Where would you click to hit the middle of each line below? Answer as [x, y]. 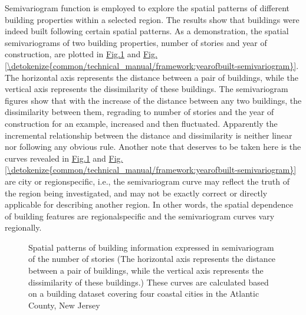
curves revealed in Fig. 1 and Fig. [64, 158]
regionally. [23, 227]
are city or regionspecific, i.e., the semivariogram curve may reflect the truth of [147, 181]
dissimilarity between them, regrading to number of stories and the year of [139, 112]
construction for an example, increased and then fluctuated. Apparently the [141, 123]
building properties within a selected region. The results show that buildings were [152, 19]
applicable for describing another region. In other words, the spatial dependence [149, 204]
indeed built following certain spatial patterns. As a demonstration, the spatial [147, 31]
